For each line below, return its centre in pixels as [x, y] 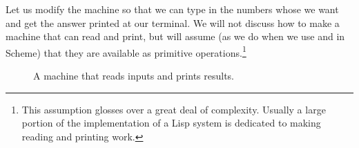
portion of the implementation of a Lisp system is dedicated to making [171, 123]
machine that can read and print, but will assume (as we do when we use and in [175, 36]
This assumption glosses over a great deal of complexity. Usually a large [174, 109]
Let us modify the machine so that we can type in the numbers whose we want [172, 9]
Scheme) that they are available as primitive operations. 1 [126, 51]
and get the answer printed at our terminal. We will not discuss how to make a [173, 22]
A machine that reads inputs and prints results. [134, 76]
